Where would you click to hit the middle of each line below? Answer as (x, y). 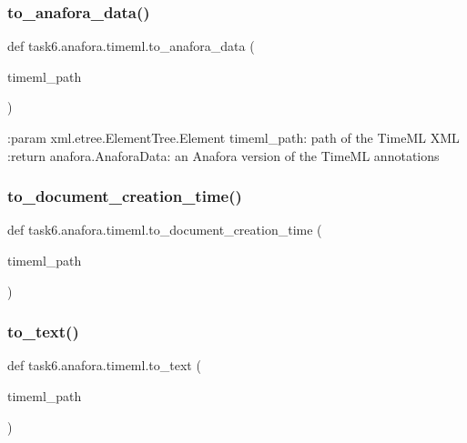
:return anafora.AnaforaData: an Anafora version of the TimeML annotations (223, 155)
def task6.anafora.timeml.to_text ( (104, 365)
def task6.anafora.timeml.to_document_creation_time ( (165, 230)
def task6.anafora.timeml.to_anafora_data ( (131, 46)
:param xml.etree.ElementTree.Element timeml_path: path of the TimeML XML (233, 137)
